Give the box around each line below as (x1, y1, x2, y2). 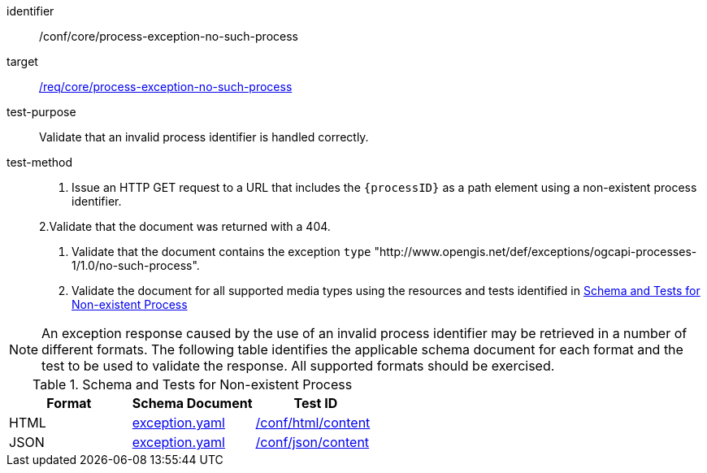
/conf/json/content (255, 434, 370, 450)
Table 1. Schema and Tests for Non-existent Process (33, 376, 353, 393)
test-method (7, 155, 72, 169)
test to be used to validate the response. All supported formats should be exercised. (41, 358, 555, 374)
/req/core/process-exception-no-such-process (39, 80, 293, 93)
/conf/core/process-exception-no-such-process (39, 29, 298, 43)
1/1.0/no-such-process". (72, 258, 200, 272)
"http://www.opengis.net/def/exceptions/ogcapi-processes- (374, 245, 697, 258)
